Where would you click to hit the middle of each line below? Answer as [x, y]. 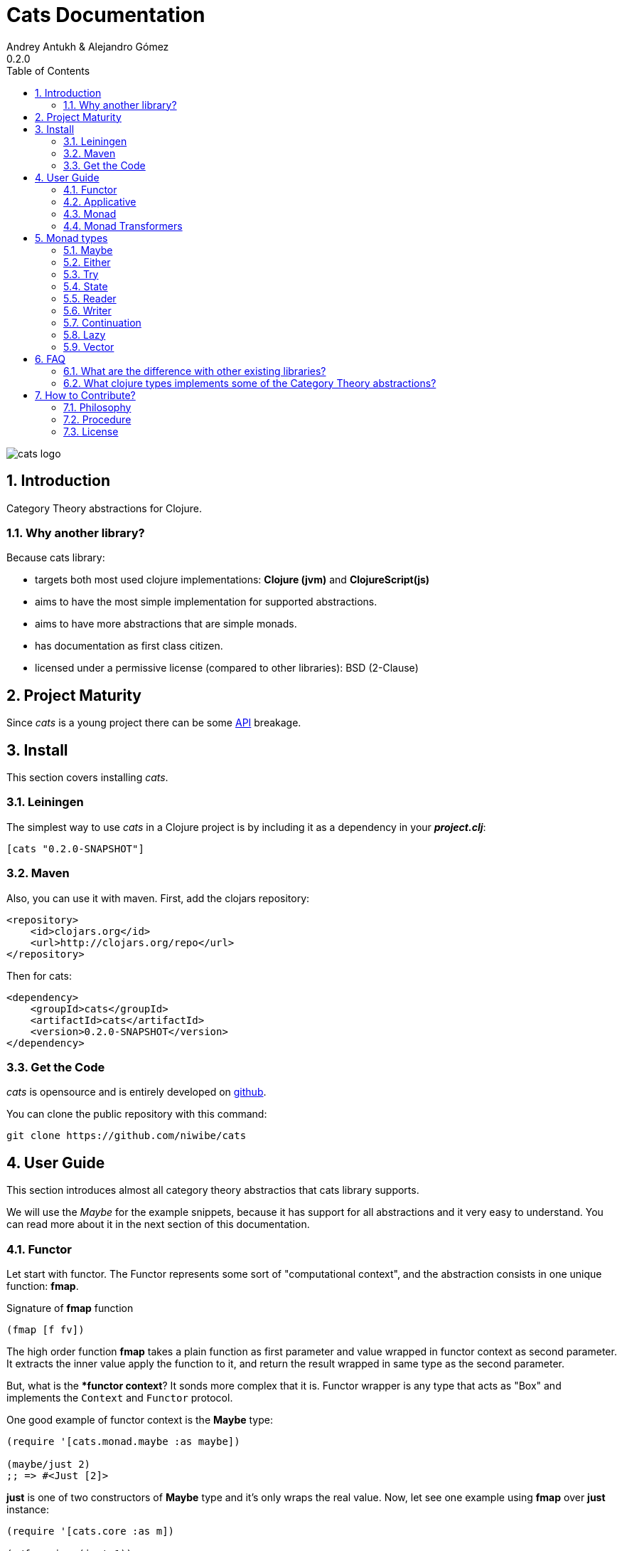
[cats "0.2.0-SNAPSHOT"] [75, 848]
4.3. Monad [90, 213]
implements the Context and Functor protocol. [120, 1397]
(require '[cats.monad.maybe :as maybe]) [123, 1441]
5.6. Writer [87, 310]
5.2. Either [87, 262]
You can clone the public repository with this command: [137, 1114]
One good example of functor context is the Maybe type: [140, 1419]
